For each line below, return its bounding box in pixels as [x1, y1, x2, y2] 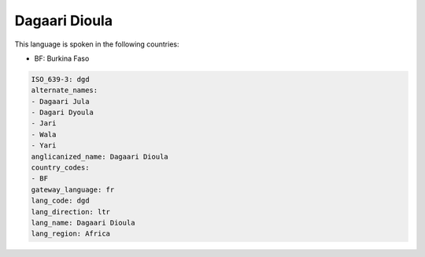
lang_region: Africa [31, 229, 110, 238]
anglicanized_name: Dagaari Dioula [31, 152, 168, 161]
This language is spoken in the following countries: [14, 39, 179, 49]
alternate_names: [31, 86, 98, 95]
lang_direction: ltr [31, 207, 110, 216]
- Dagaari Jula [31, 97, 90, 106]
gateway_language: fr [31, 185, 115, 194]
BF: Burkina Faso [34, 54, 90, 63]
